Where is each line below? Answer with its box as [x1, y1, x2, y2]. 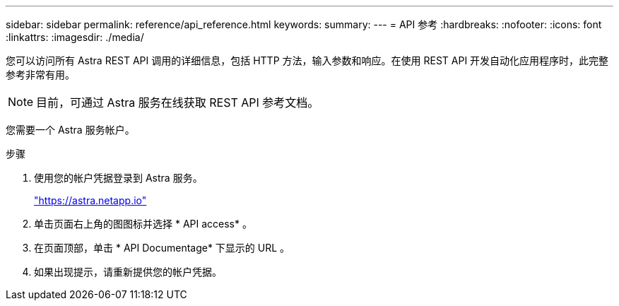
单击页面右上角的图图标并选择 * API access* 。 [34, 218, 252, 230]
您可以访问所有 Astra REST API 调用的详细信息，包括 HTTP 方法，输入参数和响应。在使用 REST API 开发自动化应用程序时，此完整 [6, 54, 609, 66]
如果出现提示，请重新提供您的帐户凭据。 [34, 266, 222, 278]
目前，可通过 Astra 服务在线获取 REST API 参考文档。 [36, 95, 319, 110]
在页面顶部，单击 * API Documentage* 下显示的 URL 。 [34, 242, 290, 254]
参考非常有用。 [6, 69, 75, 81]
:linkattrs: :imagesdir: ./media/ [6, 31, 144, 43]
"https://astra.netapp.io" [34, 194, 147, 206]
